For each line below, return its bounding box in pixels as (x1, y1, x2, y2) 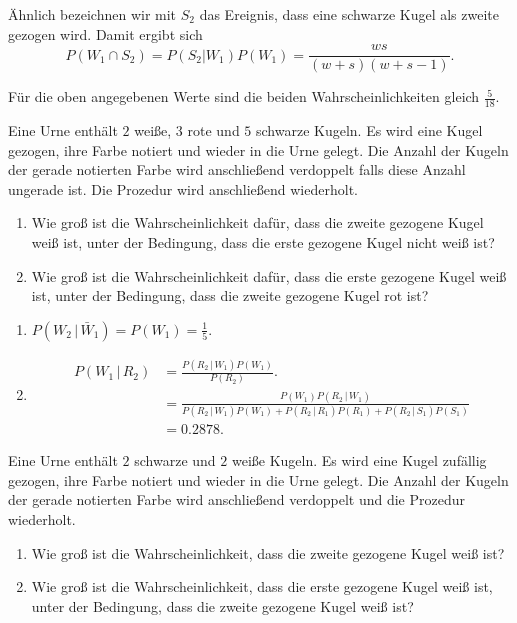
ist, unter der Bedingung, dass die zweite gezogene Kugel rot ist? (31, 285, 429, 306)
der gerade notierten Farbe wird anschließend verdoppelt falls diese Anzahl (8, 159, 466, 180)
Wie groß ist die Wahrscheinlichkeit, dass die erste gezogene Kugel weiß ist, (31, 576, 493, 597)
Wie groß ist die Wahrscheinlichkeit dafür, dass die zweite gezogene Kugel (31, 212, 484, 233)
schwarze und (134, 450, 216, 471)
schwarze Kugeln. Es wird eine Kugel (256, 120, 483, 141)
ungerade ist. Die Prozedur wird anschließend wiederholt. (8, 178, 358, 199)
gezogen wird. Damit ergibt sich (8, 23, 203, 44)
